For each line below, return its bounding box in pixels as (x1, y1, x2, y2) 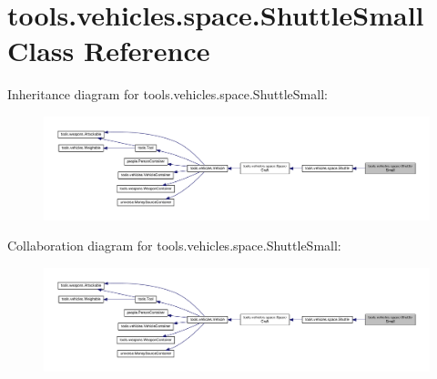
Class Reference (7, 32, 210, 69)
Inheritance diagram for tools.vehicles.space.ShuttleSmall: (7, 85, 328, 104)
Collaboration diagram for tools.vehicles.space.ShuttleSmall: (7, 236, 341, 255)
